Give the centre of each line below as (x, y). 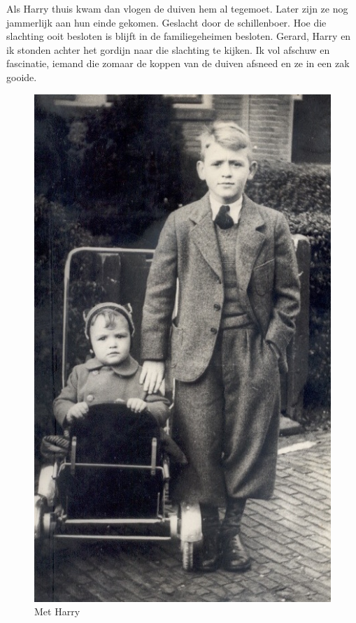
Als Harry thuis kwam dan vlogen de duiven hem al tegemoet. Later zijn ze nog (177, 8)
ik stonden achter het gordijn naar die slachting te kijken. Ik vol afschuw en (168, 49)
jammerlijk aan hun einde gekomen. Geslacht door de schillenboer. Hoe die (166, 22)
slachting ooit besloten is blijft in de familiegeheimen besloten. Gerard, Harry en (179, 36)
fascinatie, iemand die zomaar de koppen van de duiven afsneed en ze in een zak (178, 63)
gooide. (22, 77)
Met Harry (57, 611)
